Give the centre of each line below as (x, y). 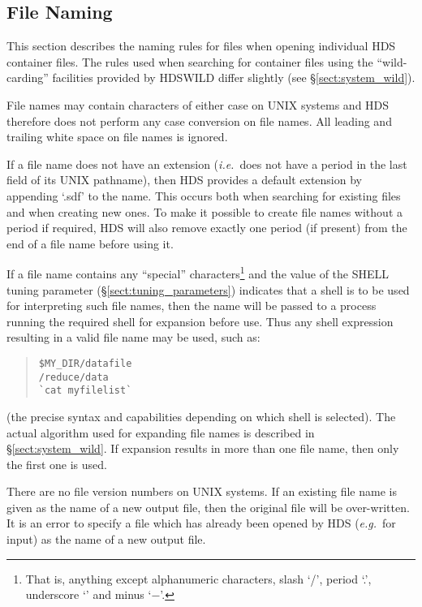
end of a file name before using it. (90, 243)
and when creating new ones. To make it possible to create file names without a (205, 211)
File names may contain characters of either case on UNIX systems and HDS (198, 104)
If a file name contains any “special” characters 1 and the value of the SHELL (198, 272)
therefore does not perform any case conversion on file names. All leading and (199, 121)
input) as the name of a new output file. (106, 539)
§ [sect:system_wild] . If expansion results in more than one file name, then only (203, 448)
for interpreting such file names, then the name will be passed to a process (192, 306)
